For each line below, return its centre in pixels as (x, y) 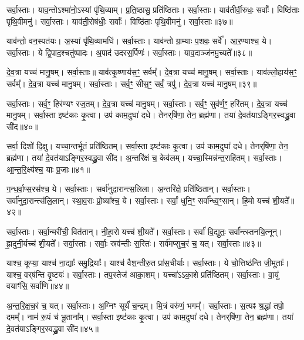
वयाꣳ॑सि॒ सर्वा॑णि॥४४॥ (38, 286)
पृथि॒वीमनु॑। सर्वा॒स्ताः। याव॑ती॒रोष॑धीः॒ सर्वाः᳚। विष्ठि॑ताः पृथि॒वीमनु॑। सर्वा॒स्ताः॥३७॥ (120, 21)
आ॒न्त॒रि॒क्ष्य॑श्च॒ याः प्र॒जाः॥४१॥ (48, 169)
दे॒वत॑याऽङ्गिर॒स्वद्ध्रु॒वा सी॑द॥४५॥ (53, 329)
